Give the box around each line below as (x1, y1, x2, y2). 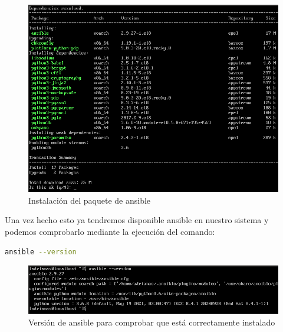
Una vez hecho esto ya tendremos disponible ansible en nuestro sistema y (5, 214, 269, 226)
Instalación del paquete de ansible (28, 194, 151, 206)
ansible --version (5, 247, 77, 256)
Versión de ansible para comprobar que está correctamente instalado (28, 316, 275, 328)
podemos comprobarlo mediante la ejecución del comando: (5, 225, 215, 238)
